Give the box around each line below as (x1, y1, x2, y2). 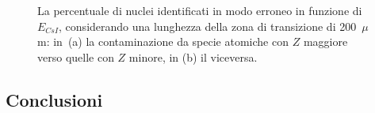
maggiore (303, 33, 348, 50)
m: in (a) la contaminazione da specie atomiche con (37, 33, 289, 50)
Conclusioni (6, 87, 103, 111)
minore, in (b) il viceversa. (128, 48, 258, 65)
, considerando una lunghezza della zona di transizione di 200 (59, 17, 357, 34)
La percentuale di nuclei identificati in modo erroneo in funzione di (37, 2, 362, 18)
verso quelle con (37, 48, 114, 65)
